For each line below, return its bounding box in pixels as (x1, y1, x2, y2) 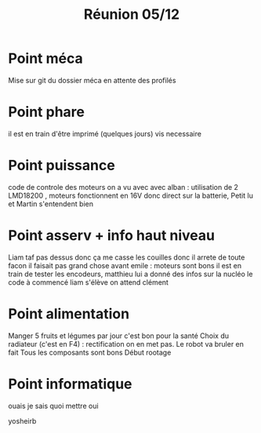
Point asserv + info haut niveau (8, 227, 216, 244)
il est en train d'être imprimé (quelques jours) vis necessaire (8, 129, 202, 138)
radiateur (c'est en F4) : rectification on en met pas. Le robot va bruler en (8, 339, 245, 348)
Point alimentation (8, 304, 130, 322)
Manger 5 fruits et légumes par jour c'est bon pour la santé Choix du (8, 331, 230, 340)
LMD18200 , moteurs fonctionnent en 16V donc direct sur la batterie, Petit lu (8, 191, 253, 200)
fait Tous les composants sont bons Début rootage (8, 347, 172, 357)
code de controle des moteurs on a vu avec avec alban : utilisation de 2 (8, 182, 239, 191)
